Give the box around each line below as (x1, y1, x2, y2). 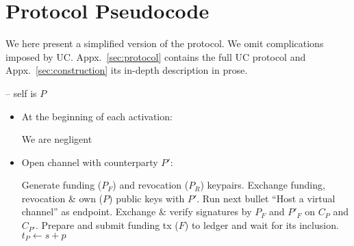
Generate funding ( (21, 178, 102, 192)
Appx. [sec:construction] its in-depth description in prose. (5, 63, 248, 77)
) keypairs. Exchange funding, (200, 178, 325, 192)
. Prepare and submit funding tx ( (35, 218, 179, 232)
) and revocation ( (112, 178, 189, 192)
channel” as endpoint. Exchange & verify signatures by (21, 204, 252, 219)
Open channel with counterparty (21, 154, 158, 169)
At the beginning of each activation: (21, 109, 173, 123)
